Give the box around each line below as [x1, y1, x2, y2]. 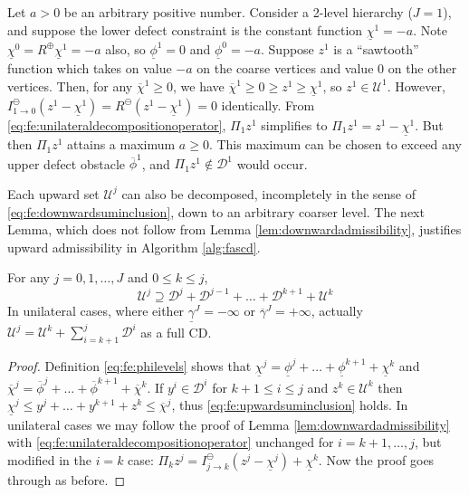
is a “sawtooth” [333, 39, 419, 58]
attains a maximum [67, 135, 176, 154]
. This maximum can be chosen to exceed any [208, 135, 462, 154]
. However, [387, 76, 445, 95]
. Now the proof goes [318, 450, 435, 469]
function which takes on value [7, 59, 172, 78]
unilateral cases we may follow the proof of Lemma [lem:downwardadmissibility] [7, 414, 450, 433]
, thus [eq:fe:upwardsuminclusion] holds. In [171, 395, 408, 414]
